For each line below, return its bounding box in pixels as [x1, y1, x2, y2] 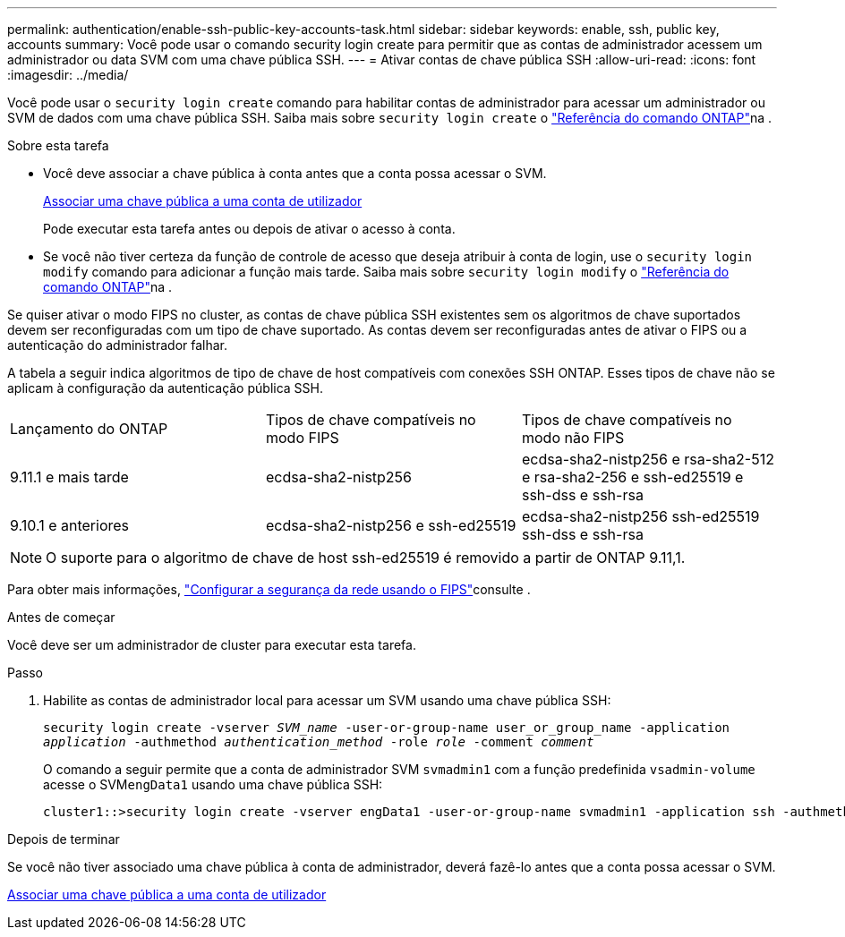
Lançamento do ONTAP [10, 420, 168, 438]
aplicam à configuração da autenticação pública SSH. [7, 380, 323, 396]
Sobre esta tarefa [7, 138, 109, 153]
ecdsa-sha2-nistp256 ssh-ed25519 [521, 507, 760, 525]
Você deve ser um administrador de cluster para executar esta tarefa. [7, 637, 416, 652]
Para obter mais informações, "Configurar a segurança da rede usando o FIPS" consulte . [7, 582, 531, 597]
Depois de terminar [7, 831, 120, 847]
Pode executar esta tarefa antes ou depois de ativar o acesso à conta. [43, 221, 456, 236]
